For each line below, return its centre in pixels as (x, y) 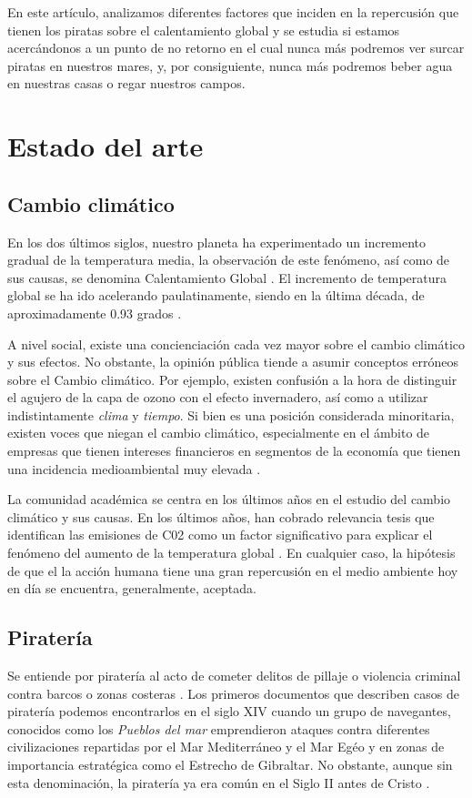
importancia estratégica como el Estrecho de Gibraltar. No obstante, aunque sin (230, 764)
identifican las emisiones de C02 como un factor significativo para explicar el (220, 535)
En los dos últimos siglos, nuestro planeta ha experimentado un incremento (217, 242)
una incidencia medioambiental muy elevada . (134, 468)
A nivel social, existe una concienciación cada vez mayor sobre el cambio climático (236, 343)
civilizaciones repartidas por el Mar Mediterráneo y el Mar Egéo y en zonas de (226, 747)
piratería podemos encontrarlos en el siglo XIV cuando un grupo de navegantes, (229, 711)
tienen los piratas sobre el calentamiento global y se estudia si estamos (204, 30)
